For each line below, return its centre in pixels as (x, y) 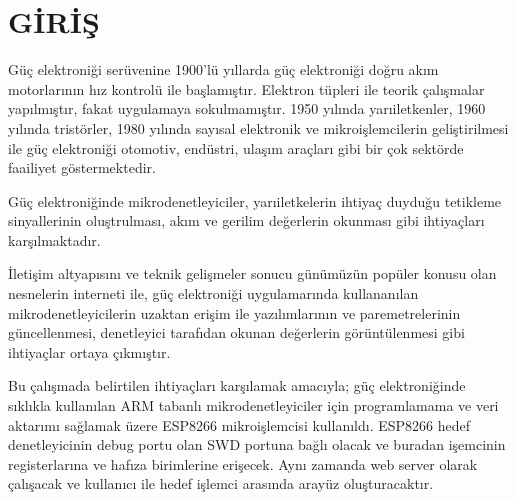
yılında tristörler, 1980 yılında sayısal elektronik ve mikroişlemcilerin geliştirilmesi (258, 127)
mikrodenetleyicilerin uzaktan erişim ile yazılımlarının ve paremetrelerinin (234, 312)
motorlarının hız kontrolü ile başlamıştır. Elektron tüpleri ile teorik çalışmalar (246, 88)
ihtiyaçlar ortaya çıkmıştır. (89, 351)
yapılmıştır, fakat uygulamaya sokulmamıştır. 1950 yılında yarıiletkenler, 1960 (247, 108)
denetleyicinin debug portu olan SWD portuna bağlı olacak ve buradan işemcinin (257, 444)
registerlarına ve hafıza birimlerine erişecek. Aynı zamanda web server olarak (243, 463)
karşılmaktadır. (54, 239)
